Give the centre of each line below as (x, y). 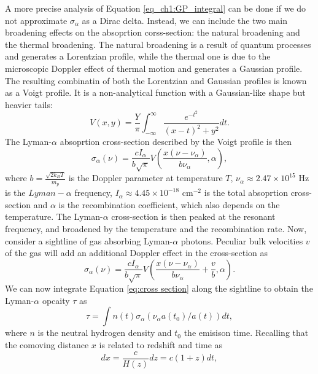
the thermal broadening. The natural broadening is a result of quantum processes (158, 44)
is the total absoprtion (246, 193)
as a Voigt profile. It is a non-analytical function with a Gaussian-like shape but (155, 92)
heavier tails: (29, 104)
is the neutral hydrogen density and (105, 333)
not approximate (36, 20)
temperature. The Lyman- (54, 216)
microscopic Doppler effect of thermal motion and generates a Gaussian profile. (154, 68)
